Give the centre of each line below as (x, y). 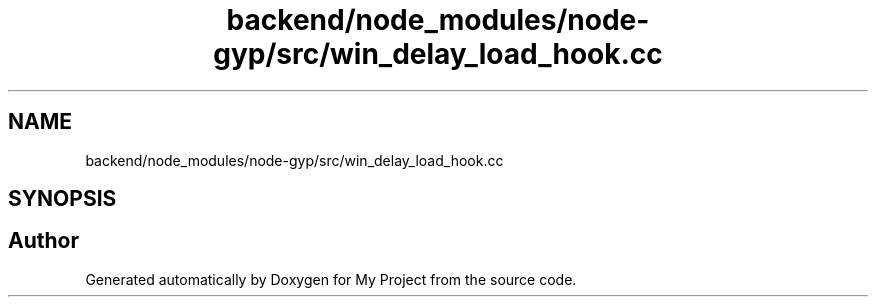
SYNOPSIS (62, 199)
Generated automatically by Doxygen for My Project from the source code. (331, 279)
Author (43, 241)
